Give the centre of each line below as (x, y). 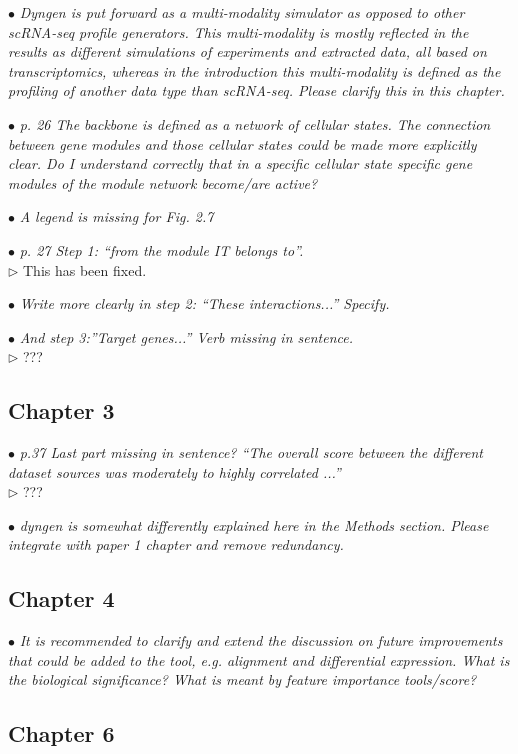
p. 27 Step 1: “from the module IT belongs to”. (161, 249)
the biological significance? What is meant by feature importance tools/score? (242, 679)
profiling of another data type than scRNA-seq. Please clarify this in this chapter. (256, 90)
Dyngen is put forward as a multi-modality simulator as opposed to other (242, 12)
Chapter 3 (61, 410)
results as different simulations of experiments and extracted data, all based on (247, 51)
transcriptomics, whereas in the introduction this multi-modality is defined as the (254, 70)
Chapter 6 (61, 733)
